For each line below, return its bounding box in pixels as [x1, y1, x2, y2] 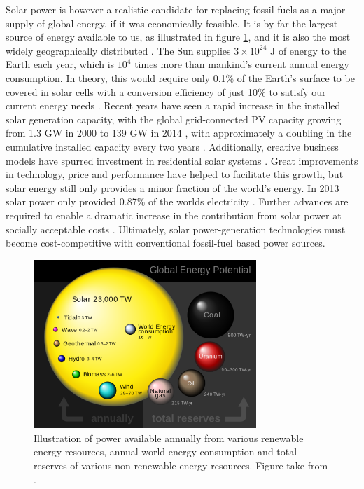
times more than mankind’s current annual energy [134, 57, 349, 71]
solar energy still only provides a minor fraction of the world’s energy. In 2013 [6, 180, 339, 195]
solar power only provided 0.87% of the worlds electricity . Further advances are [6, 194, 349, 209]
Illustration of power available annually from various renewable [34, 430, 304, 445]
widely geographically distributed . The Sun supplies [6, 43, 231, 57]
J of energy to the [270, 43, 347, 57]
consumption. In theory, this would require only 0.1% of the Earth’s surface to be [6, 70, 355, 85]
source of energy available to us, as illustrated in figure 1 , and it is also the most [6, 29, 351, 44]
